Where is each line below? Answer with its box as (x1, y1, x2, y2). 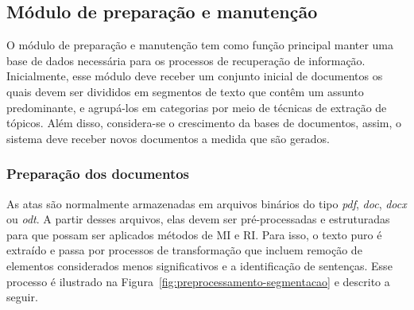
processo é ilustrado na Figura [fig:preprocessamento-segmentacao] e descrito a (6, 273, 390, 289)
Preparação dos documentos (6, 164, 190, 184)
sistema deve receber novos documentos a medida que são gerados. (6, 130, 330, 146)
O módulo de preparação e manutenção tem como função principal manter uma (6, 37, 394, 53)
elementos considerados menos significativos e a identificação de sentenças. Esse (6, 257, 393, 273)
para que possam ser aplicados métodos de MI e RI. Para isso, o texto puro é (6, 226, 382, 242)
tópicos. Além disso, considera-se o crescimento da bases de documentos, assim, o (6, 114, 402, 131)
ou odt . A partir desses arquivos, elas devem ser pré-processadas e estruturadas (6, 211, 390, 227)
